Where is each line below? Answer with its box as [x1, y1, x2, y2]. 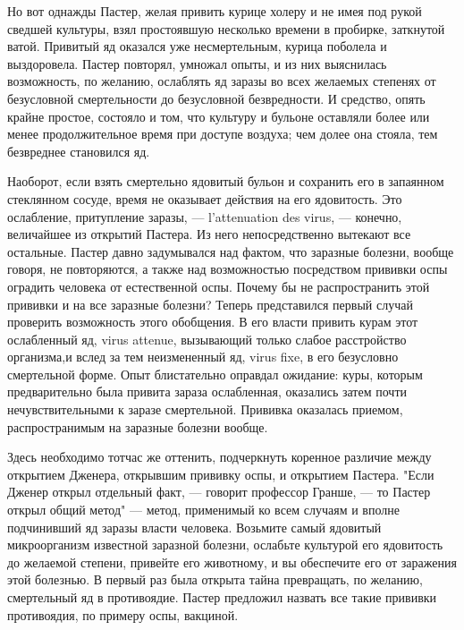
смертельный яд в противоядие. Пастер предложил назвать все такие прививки [7, 588, 437, 606]
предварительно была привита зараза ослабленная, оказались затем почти [7, 382, 407, 401]
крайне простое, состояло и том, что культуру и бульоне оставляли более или [7, 106, 430, 125]
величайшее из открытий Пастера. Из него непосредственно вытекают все [7, 225, 411, 243]
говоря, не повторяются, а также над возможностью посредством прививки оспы [7, 260, 448, 278]
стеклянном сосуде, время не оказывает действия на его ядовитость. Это [7, 189, 402, 208]
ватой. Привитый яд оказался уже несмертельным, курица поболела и [7, 37, 387, 55]
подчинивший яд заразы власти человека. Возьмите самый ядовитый [7, 517, 382, 536]
